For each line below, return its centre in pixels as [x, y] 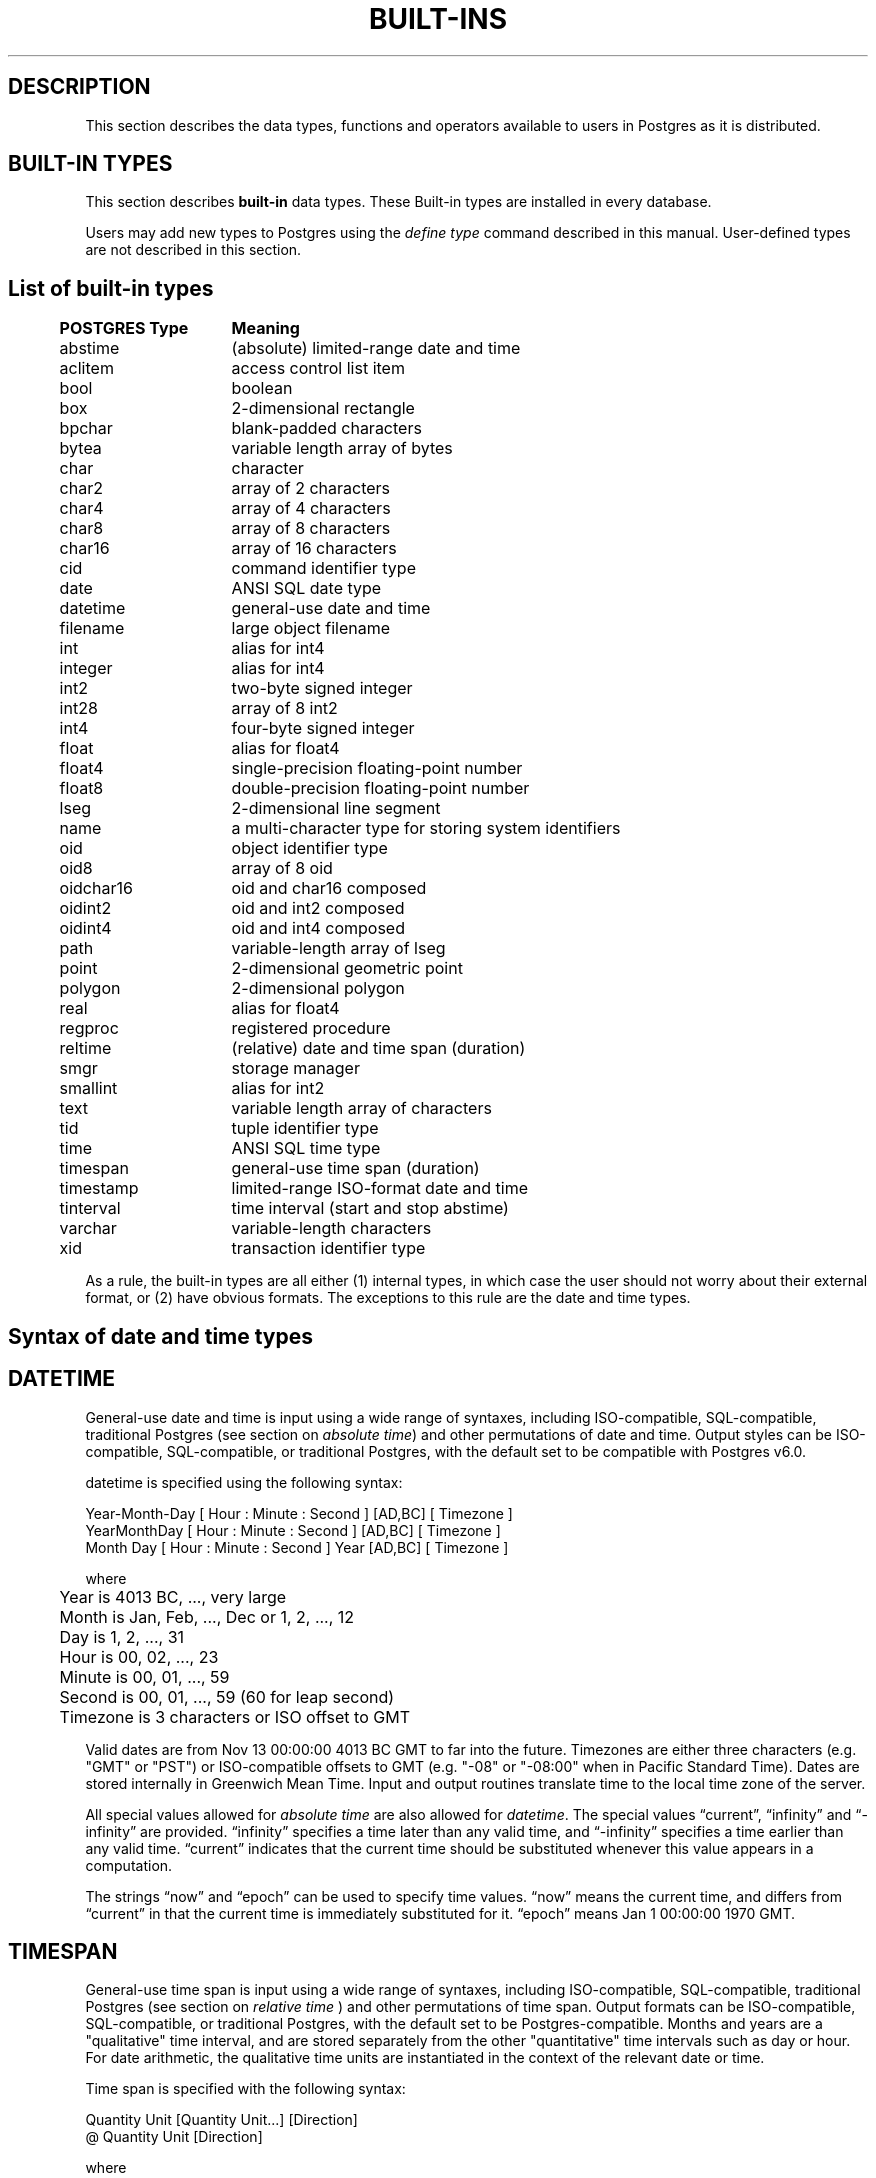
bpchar [86, 428]
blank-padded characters [326, 428]
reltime [85, 1048]
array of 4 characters [311, 508]
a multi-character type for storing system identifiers [426, 828]
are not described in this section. [193, 250]
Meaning [265, 328]
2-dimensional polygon [318, 988]
